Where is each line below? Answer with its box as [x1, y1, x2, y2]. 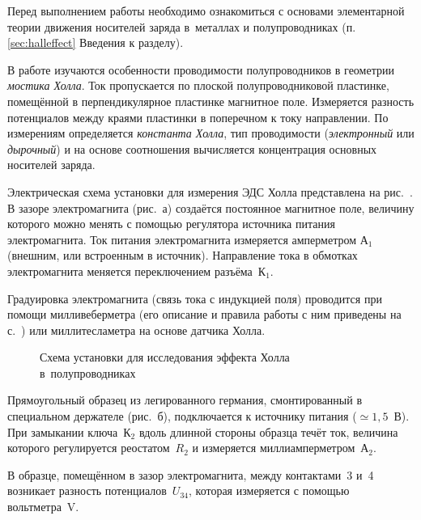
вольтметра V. [7, 498, 79, 515]
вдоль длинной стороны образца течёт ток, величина [138, 423, 398, 440]
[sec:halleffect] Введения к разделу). [7, 34, 184, 51]
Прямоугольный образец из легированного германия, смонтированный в [7, 391, 363, 408]
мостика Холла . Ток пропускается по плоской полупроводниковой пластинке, [7, 77, 389, 94]
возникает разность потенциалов [7, 482, 167, 499]
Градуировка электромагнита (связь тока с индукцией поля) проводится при [7, 290, 382, 307]
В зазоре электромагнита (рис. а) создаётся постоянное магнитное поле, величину [7, 199, 415, 216]
